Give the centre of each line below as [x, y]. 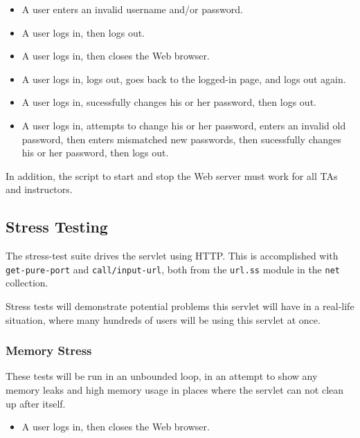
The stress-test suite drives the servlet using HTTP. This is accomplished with [172, 256]
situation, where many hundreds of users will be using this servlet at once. [163, 319]
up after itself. [36, 403]
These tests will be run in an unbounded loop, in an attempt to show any [162, 376]
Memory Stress [49, 350]
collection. [27, 283]
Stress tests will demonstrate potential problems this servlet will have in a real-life [180, 305]
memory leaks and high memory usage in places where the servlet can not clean [175, 389]
